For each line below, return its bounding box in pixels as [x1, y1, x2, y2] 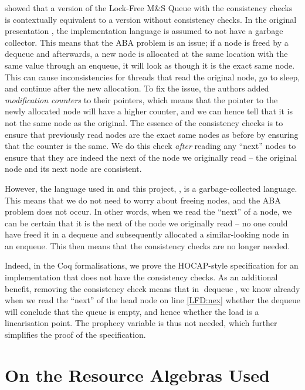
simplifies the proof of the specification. [5, 328, 146, 341]
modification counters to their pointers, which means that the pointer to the [5, 93, 278, 106]
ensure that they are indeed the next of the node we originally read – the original [5, 151, 297, 163]
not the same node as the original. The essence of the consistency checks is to [5, 116, 283, 128]
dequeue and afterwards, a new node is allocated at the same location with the [5, 48, 288, 60]
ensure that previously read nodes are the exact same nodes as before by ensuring [5, 128, 299, 140]
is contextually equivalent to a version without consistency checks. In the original [5, 13, 297, 25]
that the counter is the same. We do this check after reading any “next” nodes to [5, 140, 296, 152]
